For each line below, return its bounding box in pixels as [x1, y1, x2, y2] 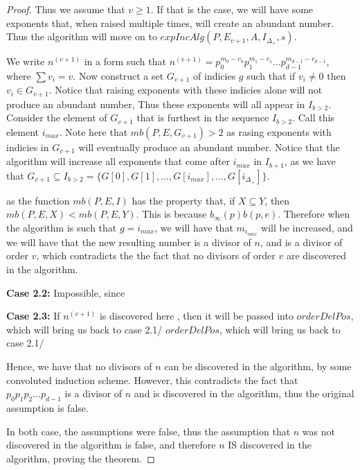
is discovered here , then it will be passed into [99, 308, 294, 323]
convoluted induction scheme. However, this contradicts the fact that [6, 372, 298, 387]
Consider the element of [6, 110, 107, 125]
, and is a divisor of [260, 234, 343, 249]
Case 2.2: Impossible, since [6, 285, 125, 299]
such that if [246, 68, 296, 82]
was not [302, 424, 335, 438]
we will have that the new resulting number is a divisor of [6, 234, 251, 249]
